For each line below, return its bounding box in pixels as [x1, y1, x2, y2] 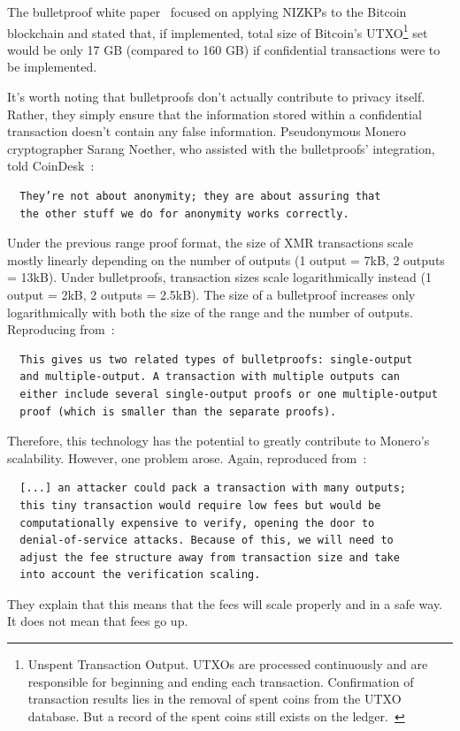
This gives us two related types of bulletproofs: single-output [19, 353, 413, 366]
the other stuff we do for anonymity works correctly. [19, 207, 349, 220]
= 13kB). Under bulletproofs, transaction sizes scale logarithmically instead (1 [7, 268, 432, 286]
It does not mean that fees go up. [7, 612, 188, 630]
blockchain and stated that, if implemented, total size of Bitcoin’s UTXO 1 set [7, 20, 428, 42]
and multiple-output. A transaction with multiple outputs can [19, 370, 400, 384]
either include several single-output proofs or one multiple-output [19, 387, 438, 400]
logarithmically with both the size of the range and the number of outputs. [7, 302, 413, 321]
